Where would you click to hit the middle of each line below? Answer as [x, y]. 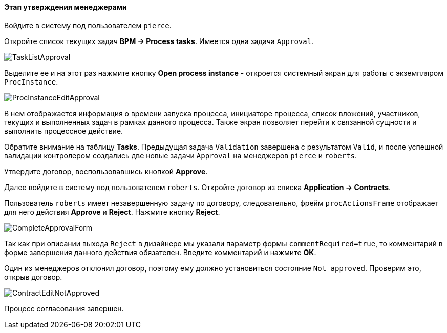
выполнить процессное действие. [64, 131]
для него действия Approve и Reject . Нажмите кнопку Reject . [112, 212]
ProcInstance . [31, 81]
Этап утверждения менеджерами [66, 7]
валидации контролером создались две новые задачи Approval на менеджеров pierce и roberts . [180, 155]
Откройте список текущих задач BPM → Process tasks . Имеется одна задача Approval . [159, 41]
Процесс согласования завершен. [64, 308]
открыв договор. [33, 277]
